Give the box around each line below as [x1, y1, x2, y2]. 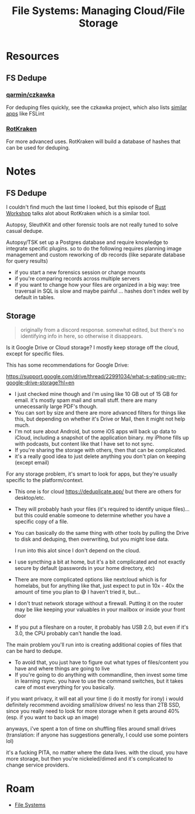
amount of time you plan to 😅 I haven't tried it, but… [14, 588, 141, 595]
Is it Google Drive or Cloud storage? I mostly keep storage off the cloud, [6, 344, 180, 351]
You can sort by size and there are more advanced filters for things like [14, 409, 186, 416]
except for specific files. [6, 350, 64, 357]
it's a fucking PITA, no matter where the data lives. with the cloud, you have [6, 749, 188, 756]
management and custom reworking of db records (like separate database [6, 251, 186, 259]
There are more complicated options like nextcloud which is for [14, 576, 167, 583]
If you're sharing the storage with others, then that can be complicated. [14, 446, 187, 453]
